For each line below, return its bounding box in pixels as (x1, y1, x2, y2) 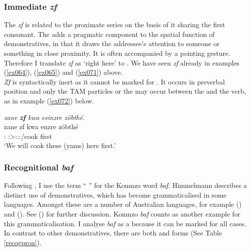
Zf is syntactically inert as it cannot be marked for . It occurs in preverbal (4, 76, 225, 86)
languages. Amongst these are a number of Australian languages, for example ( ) (4, 199, 242, 209)
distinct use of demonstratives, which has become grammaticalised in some (4, 189, 227, 200)
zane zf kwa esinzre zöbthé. (4, 112, 85, 122)
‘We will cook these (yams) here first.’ (4, 140, 116, 151)
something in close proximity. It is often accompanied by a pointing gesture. (4, 48, 231, 58)
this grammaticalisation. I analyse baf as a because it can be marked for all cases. (4, 218, 247, 228)
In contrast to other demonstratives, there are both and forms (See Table (4, 228, 222, 238)
